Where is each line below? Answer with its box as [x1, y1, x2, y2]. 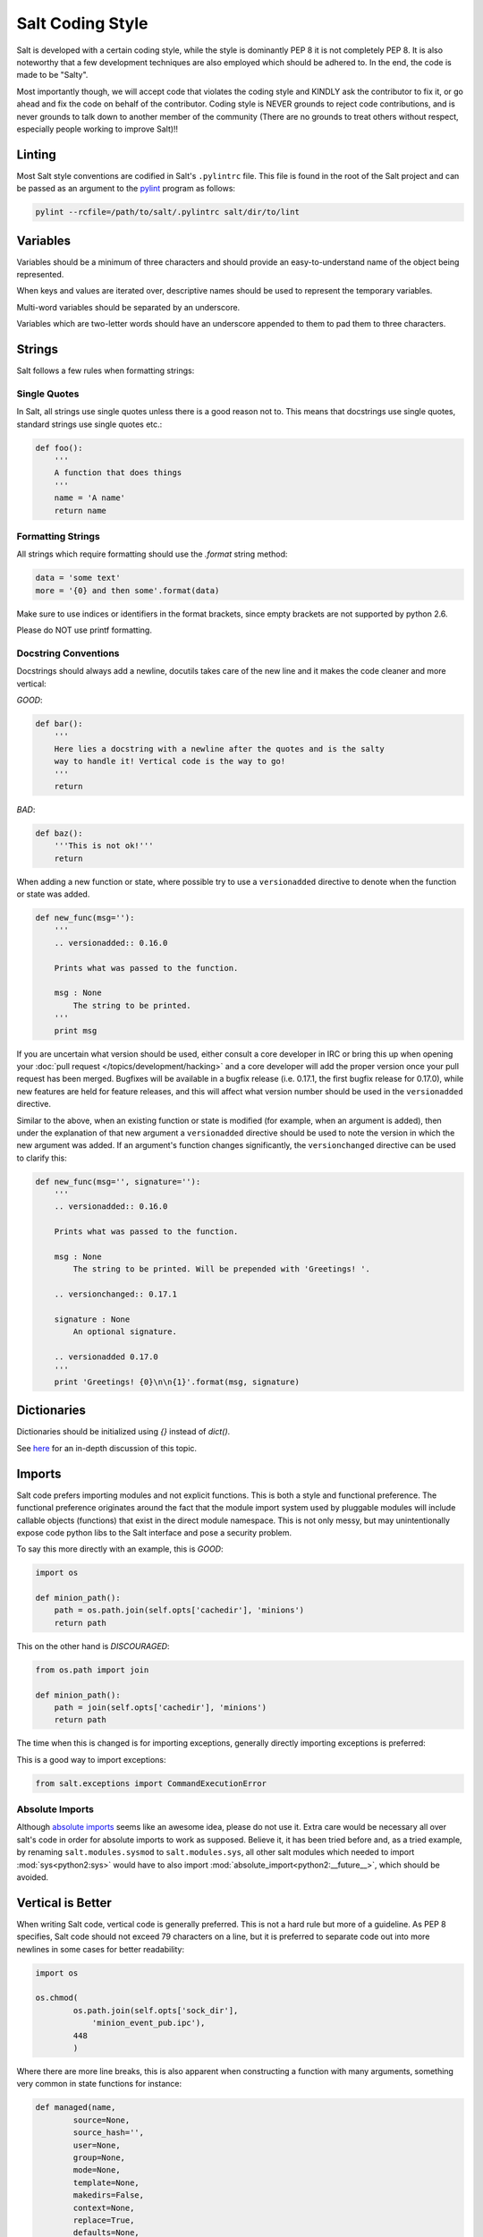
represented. [16, 269, 64, 280]
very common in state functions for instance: [16, 2079, 182, 2089]
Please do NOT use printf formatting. [16, 625, 152, 635]
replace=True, [72, 2215, 135, 2225]
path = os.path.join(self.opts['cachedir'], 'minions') [54, 1605, 305, 1615]
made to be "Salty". [16, 70, 89, 81]
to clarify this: [16, 1153, 67, 1163]
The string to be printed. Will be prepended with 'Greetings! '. [72, 1264, 371, 1274]
